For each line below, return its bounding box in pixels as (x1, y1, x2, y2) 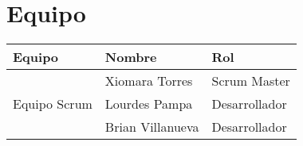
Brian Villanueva (104, 117, 199, 136)
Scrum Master (211, 71, 290, 90)
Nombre (104, 48, 157, 67)
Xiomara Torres (104, 71, 193, 90)
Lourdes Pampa (104, 94, 193, 113)
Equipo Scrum (13, 94, 92, 113)
